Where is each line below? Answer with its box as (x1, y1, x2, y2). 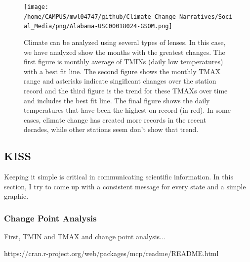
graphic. (4, 191, 29, 201)
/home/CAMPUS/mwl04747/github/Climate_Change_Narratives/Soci (24, 13, 233, 20)
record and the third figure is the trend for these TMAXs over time (24, 85, 228, 95)
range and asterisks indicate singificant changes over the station (24, 76, 216, 86)
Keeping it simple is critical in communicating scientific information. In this (4, 172, 233, 182)
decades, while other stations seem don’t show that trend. (24, 124, 199, 134)
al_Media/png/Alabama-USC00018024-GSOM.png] (24, 23, 172, 30)
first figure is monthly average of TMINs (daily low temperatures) (24, 56, 223, 67)
